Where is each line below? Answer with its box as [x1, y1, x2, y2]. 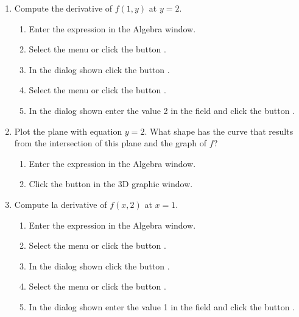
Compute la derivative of [14, 198, 107, 210]
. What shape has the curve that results [144, 124, 294, 137]
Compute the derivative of [14, 2, 113, 14]
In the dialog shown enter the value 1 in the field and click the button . [29, 300, 295, 313]
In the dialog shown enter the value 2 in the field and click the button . [29, 104, 295, 116]
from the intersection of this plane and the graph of [14, 137, 207, 149]
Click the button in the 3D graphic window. [29, 177, 193, 190]
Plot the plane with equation [14, 124, 122, 137]
